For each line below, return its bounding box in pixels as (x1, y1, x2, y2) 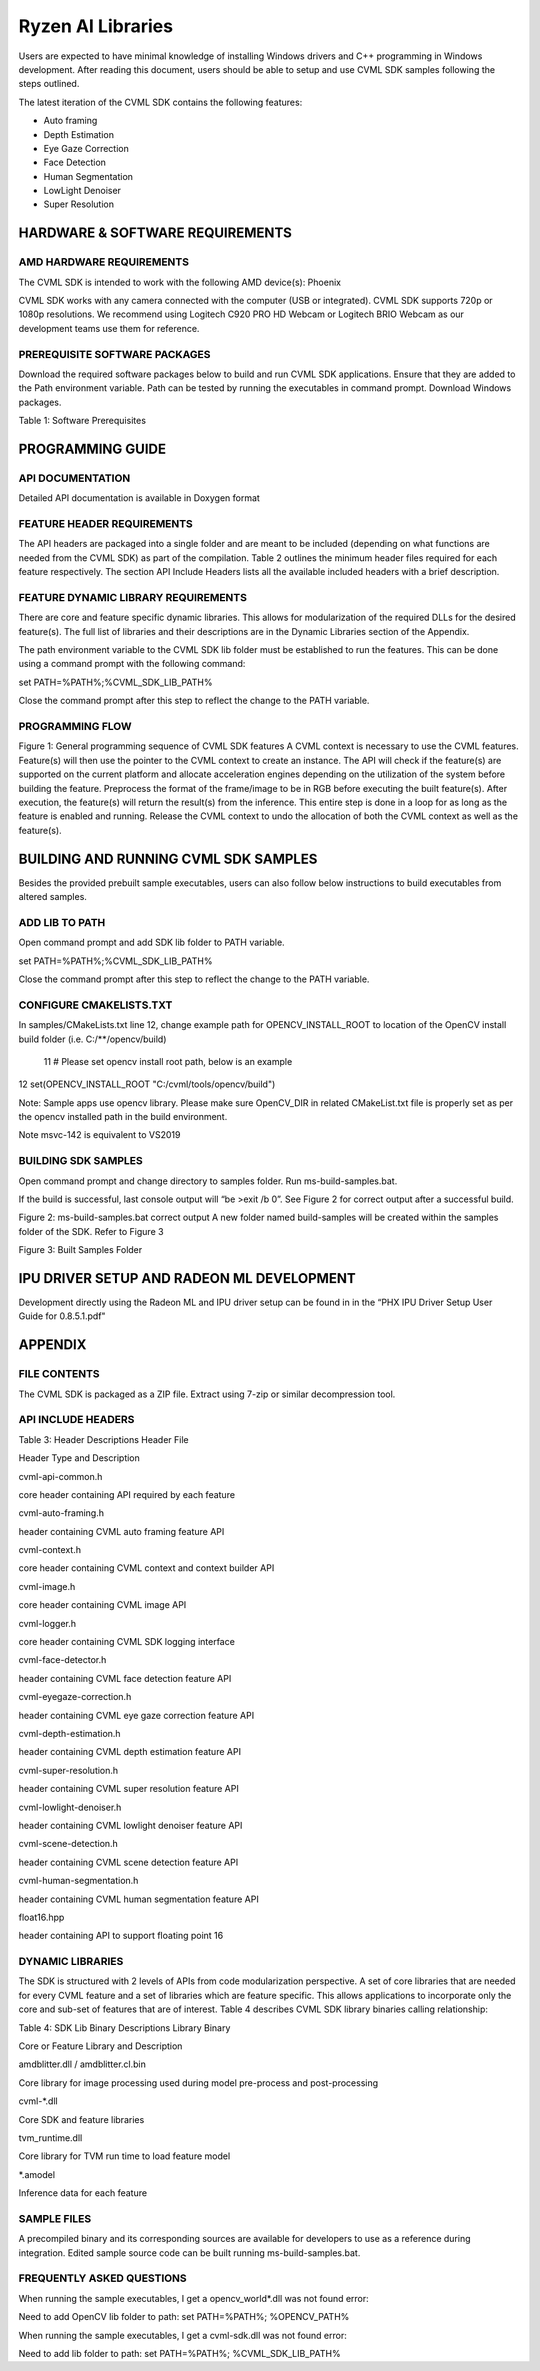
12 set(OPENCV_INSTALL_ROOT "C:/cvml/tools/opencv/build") (18, 1078, 276, 1090)
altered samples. (18, 891, 87, 903)
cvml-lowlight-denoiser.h (18, 1801, 122, 1813)
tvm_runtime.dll (18, 2131, 83, 2144)
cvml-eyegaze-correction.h (18, 1691, 132, 1703)
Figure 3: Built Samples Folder (18, 1244, 143, 1256)
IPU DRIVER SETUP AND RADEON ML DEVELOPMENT (18, 1270, 356, 1287)
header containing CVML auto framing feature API (18, 1525, 225, 1537)
